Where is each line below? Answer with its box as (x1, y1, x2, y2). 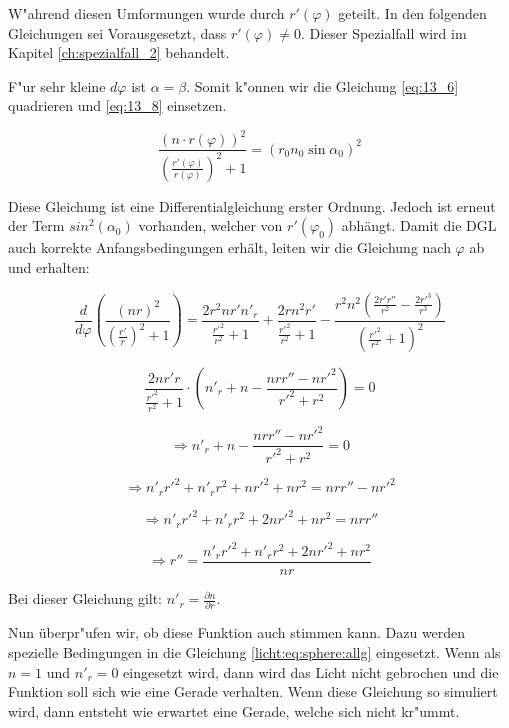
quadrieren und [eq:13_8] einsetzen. (8, 95, 227, 116)
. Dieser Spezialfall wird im (300, 22, 467, 43)
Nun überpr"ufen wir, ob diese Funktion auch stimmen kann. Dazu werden (8, 622, 466, 643)
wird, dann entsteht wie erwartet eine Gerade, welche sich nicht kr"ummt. (8, 700, 460, 721)
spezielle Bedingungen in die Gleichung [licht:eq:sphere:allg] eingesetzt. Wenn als (8, 641, 501, 662)
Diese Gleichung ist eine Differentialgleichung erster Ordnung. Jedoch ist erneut (8, 195, 496, 216)
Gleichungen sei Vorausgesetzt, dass (8, 22, 227, 43)
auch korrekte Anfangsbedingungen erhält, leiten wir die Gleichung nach (8, 237, 451, 258)
